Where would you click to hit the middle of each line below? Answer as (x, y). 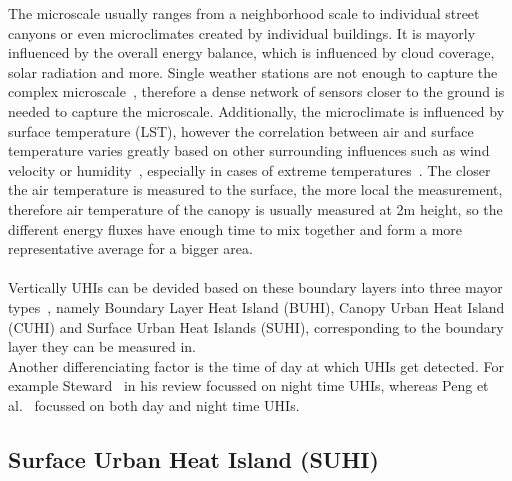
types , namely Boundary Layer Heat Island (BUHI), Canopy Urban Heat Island (256, 306)
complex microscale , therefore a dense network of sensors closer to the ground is (256, 91)
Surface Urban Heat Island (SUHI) (193, 458)
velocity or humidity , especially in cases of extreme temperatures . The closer (249, 169)
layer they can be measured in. (102, 346)
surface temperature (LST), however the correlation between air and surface (241, 130)
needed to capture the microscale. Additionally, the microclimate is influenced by (256, 110)
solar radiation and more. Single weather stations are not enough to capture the (253, 71)
